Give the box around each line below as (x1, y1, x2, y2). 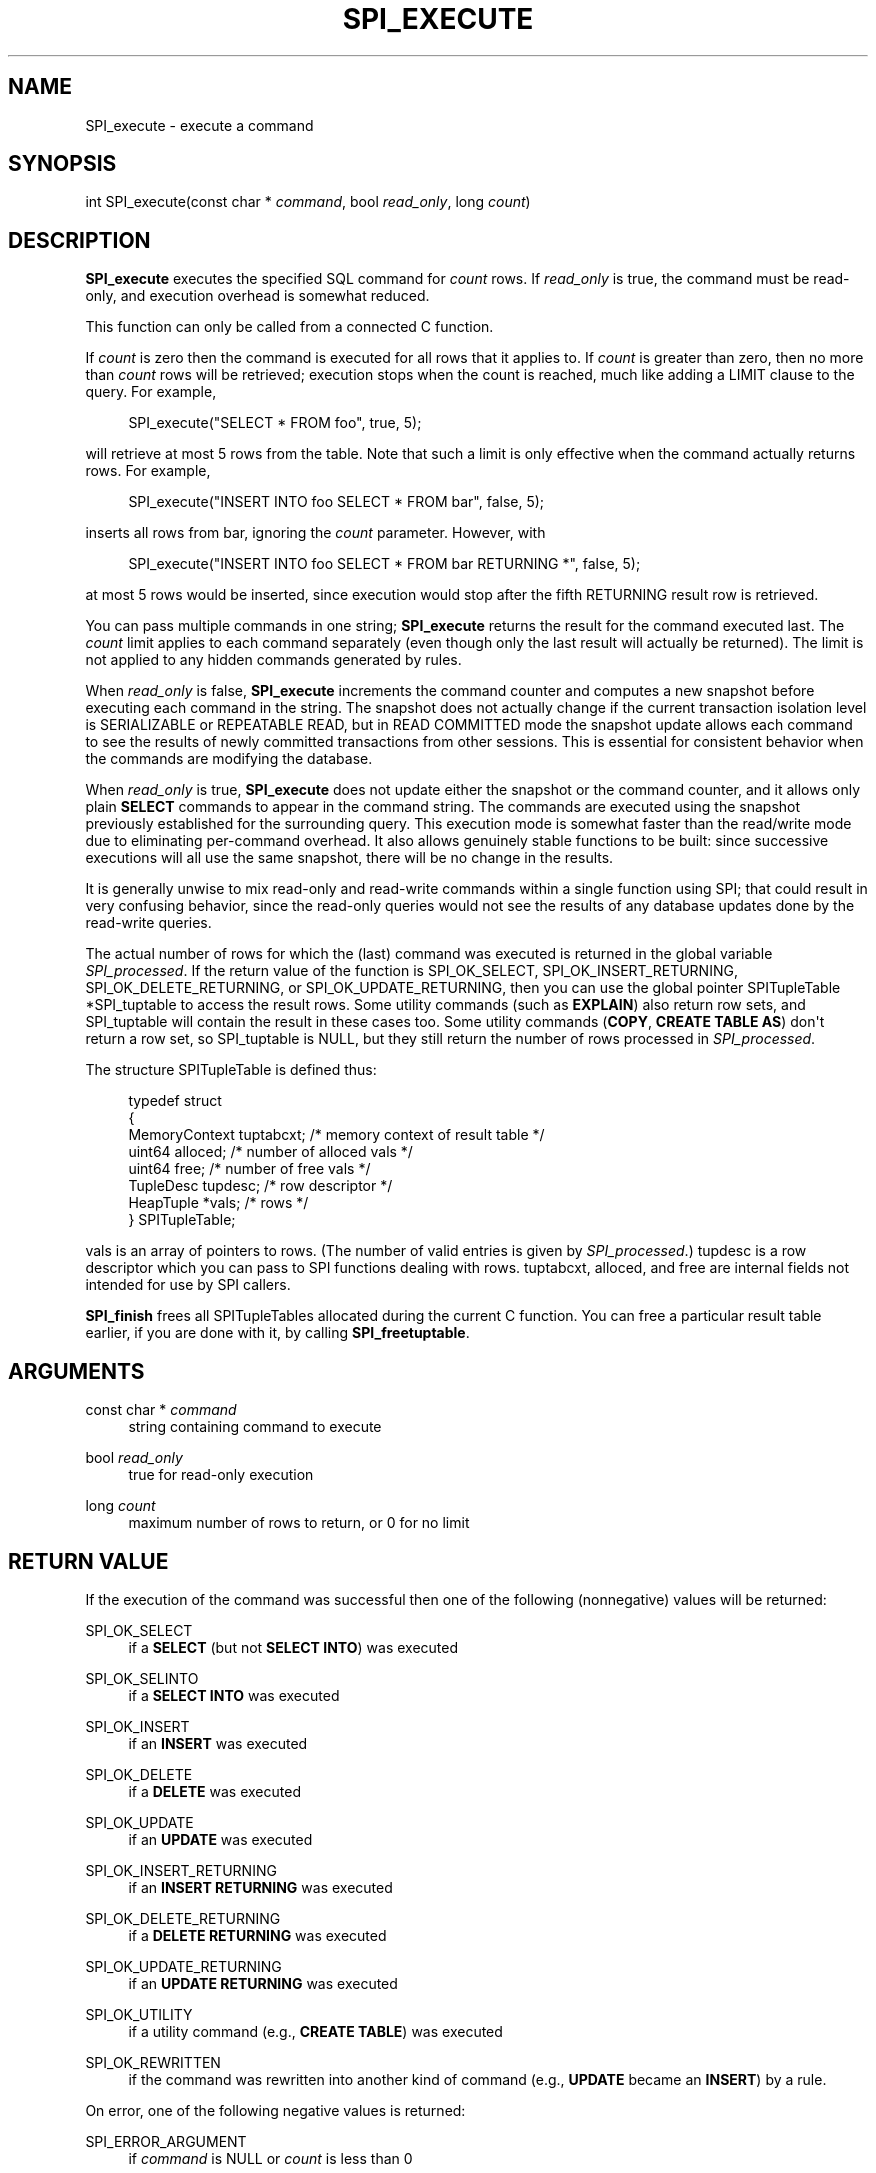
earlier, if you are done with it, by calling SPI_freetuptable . (85, 1324, 470, 1342)
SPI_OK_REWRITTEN (85, 2053, 221, 2071)
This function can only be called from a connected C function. (85, 318, 494, 336)
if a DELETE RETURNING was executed (128, 1926, 387, 1944)
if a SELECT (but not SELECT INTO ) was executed (128, 1638, 458, 1656)
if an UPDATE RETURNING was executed (128, 1974, 398, 1992)
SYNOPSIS (8, 151, 117, 177)
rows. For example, (85, 462, 211, 480)
